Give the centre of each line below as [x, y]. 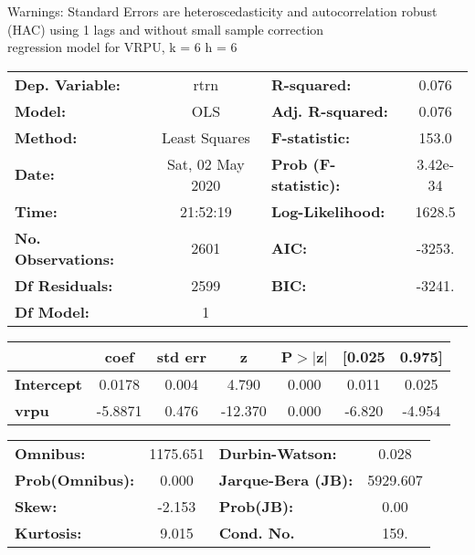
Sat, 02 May [206, 163]
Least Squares [206, 137]
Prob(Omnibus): [75, 479]
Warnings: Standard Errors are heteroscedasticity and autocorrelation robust [222, 11]
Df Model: [52, 311]
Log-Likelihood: [328, 211]
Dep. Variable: [68, 84]
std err [181, 356]
